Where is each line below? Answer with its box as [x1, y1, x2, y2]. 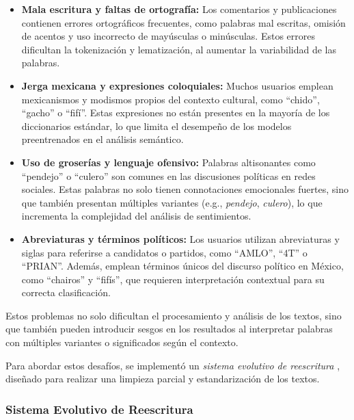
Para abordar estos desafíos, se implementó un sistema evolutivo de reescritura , [5, 358, 340, 372]
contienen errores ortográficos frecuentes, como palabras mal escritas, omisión [21, 15, 346, 29]
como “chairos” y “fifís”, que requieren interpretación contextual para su [21, 272, 325, 286]
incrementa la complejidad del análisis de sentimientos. [21, 209, 251, 223]
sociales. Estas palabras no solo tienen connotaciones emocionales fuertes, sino [21, 182, 349, 196]
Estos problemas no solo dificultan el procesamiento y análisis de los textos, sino [5, 308, 342, 322]
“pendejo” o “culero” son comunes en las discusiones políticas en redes [21, 168, 316, 183]
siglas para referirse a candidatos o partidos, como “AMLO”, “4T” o [21, 245, 308, 259]
